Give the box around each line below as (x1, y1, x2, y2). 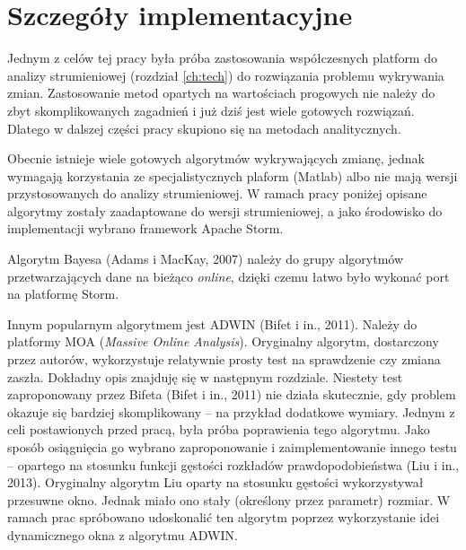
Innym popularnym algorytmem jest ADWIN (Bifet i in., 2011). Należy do (7, 314, 418, 333)
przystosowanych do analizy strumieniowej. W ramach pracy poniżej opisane (7, 184, 427, 203)
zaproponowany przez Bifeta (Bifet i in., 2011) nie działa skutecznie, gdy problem (7, 385, 456, 404)
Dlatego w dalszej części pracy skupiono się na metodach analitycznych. (7, 118, 401, 137)
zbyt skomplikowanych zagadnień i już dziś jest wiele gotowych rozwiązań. (7, 100, 415, 119)
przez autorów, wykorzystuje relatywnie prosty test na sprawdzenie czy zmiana (7, 350, 441, 369)
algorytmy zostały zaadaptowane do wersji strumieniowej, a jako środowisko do (7, 201, 443, 220)
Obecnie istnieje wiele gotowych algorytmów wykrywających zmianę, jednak (7, 149, 425, 168)
